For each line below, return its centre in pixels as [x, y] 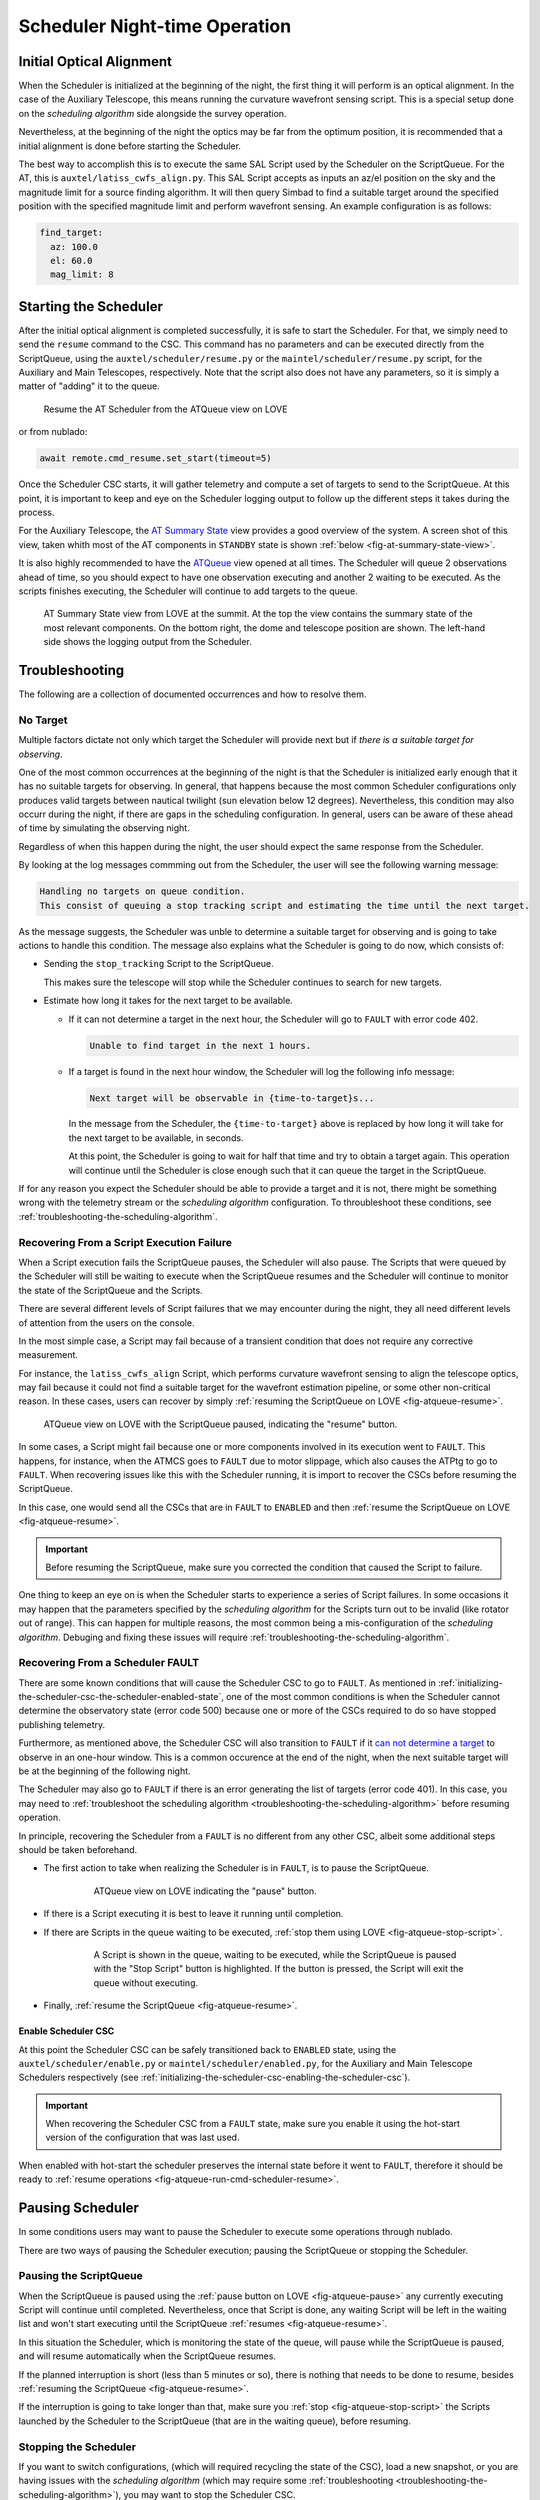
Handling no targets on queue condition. [142, 891]
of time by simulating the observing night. [104, 828]
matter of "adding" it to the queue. [89, 386]
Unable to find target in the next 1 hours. [200, 1045]
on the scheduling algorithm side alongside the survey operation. [152, 113]
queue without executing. [146, 1982]
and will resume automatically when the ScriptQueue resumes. [147, 2356]
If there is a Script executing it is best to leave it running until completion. [193, 1914]
